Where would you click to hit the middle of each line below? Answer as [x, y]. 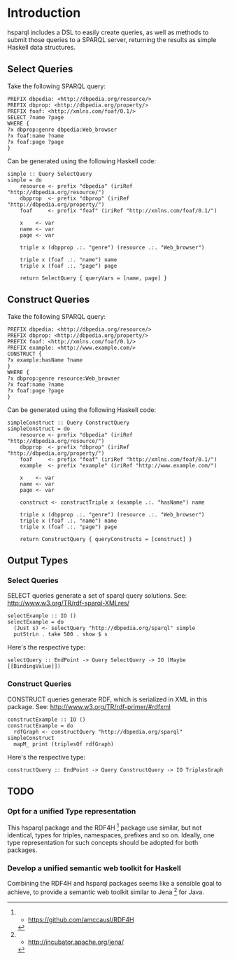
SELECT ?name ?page [36, 117]
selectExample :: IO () [42, 616]
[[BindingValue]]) [34, 666]
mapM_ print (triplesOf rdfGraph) [64, 744]
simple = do [24, 180]
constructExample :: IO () [47, 720]
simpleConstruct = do [39, 429]
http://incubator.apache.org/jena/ [76, 942]
